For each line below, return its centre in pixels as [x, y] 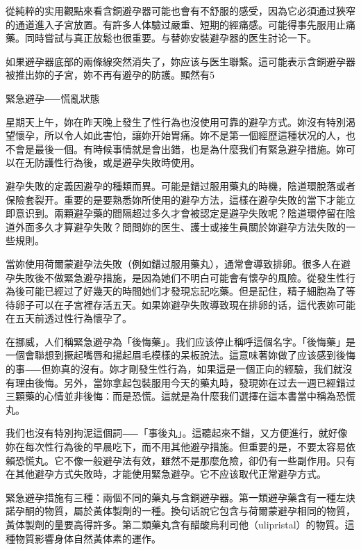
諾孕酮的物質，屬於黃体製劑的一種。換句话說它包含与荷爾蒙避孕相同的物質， [180, 511]
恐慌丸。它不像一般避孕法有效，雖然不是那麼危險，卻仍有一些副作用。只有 [185, 460]
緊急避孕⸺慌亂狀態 [53, 98]
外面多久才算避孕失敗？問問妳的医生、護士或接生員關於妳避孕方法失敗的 [180, 226]
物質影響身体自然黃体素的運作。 [88, 538]
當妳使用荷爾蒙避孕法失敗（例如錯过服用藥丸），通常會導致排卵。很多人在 [173, 263]
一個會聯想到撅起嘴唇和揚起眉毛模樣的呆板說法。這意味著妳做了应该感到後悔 [180, 355]
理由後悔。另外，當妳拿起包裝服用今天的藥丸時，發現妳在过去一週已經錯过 [185, 382]
